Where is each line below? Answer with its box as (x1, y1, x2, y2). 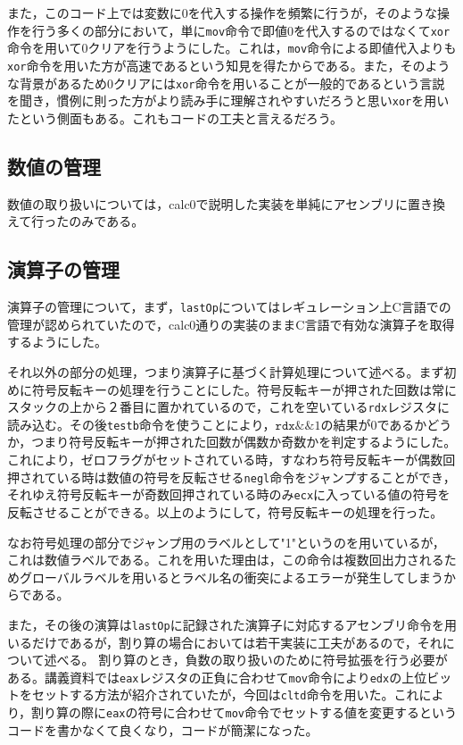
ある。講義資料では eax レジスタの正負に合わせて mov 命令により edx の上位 (7, 667, 427, 686)
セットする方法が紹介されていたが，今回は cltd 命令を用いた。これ (31, 685, 419, 704)
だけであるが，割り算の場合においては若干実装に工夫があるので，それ (31, 632, 442, 651)
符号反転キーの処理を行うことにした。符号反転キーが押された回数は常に (31, 380, 457, 398)
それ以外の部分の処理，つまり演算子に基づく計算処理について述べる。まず (7, 362, 444, 381)
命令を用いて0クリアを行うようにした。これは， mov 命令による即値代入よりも (7, 38, 457, 57)
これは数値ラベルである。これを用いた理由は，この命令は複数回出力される (7, 550, 444, 569)
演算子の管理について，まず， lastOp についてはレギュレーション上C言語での (7, 297, 451, 316)
